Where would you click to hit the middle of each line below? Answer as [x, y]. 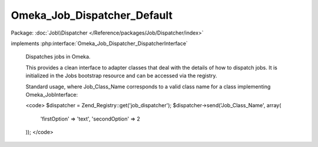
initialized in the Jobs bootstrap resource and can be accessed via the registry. [121, 76]
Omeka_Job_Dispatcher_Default [92, 15]
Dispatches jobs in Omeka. [58, 57]
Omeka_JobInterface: [52, 94]
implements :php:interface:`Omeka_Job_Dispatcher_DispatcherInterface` [99, 43]
